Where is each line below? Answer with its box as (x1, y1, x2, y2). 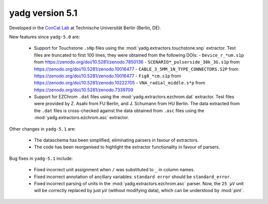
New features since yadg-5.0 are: (9, 34, 80, 40)
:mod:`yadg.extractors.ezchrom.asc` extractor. (34, 115, 129, 121)
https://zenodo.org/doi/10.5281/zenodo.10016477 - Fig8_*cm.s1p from (34, 72, 181, 79)
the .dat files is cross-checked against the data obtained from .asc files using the (34, 107, 204, 114)
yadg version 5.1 (9, 7, 78, 18)
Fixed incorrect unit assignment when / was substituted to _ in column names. (34, 167, 195, 173)
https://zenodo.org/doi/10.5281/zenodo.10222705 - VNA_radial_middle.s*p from (34, 80, 205, 86)
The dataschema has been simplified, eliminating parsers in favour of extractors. (34, 137, 199, 143)
